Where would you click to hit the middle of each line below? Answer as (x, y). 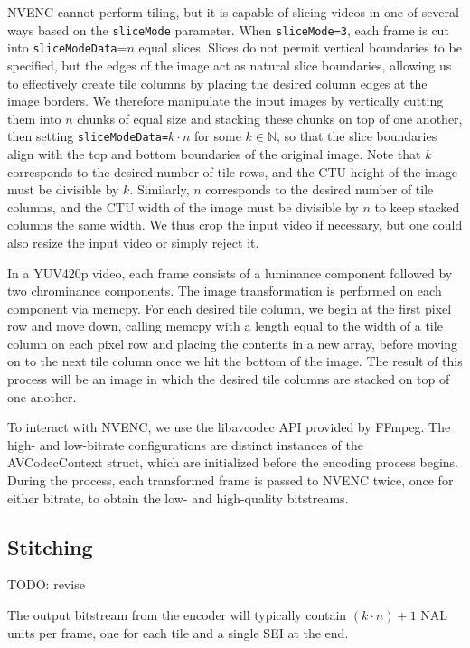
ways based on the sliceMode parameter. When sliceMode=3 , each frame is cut (228, 29)
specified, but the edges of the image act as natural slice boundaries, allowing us (230, 65)
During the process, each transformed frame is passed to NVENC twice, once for (230, 480)
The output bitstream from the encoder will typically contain (177, 615)
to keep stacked (417, 207)
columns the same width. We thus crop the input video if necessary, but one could (235, 225)
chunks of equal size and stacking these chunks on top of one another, (270, 118)
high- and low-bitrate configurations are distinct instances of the (186, 444)
